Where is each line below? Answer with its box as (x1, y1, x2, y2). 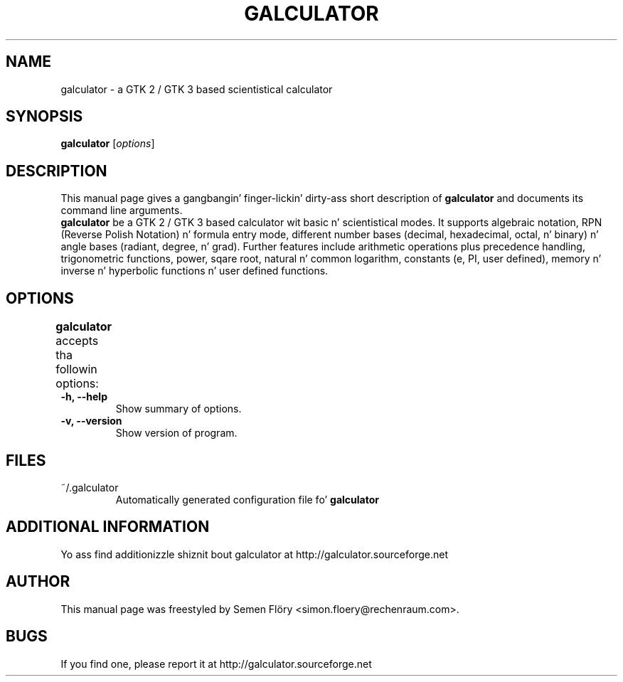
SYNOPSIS (6, 107, 83, 126)
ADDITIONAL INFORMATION (6, 518, 210, 536)
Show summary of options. (115, 403, 242, 415)
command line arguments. (60, 204, 183, 217)
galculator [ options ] (60, 137, 155, 150)
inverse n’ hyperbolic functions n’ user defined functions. (60, 265, 329, 277)
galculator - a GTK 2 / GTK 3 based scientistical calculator (60, 82, 333, 95)
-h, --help (60, 390, 107, 403)
